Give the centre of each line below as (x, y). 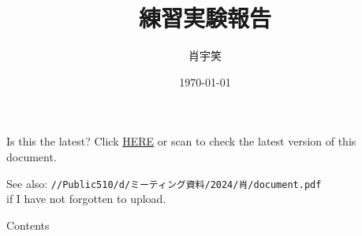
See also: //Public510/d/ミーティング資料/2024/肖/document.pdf (164, 183)
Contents (28, 225)
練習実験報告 (205, 18)
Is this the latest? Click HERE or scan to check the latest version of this (181, 141)
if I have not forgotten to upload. (86, 199)
